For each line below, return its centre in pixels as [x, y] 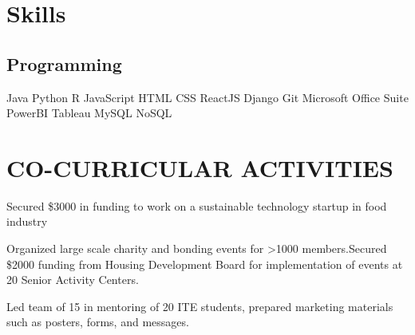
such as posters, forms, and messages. [98, 322]
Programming [64, 63]
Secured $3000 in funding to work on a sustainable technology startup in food [197, 205]
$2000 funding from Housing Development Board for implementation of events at [205, 264]
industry [27, 221]
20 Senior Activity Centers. [73, 280]
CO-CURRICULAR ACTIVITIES [200, 167]
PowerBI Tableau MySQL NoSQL [89, 113]
